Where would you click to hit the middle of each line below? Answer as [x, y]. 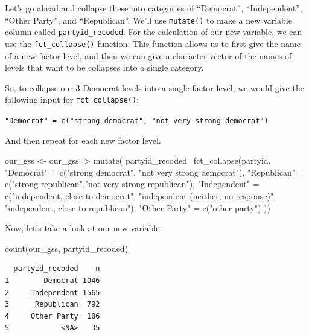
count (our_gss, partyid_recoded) [67, 248]
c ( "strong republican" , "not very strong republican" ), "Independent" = [132, 184]
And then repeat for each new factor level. [83, 140]
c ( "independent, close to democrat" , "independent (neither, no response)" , [141, 196]
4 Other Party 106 [53, 316]
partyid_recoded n [57, 269]
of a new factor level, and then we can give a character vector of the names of [148, 55]
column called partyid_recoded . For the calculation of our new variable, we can [154, 32]
